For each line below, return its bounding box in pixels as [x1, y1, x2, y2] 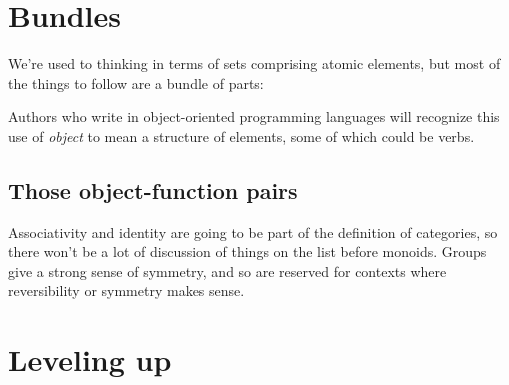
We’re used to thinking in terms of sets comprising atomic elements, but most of [8, 53, 501, 74]
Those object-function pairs [8, 174, 298, 205]
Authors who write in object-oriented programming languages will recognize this [8, 106, 500, 127]
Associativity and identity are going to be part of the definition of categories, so [8, 221, 498, 242]
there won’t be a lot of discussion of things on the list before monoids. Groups [8, 241, 487, 262]
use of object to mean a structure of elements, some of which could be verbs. [8, 125, 475, 146]
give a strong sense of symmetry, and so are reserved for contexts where [8, 260, 447, 281]
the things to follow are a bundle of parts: [8, 72, 264, 93]
